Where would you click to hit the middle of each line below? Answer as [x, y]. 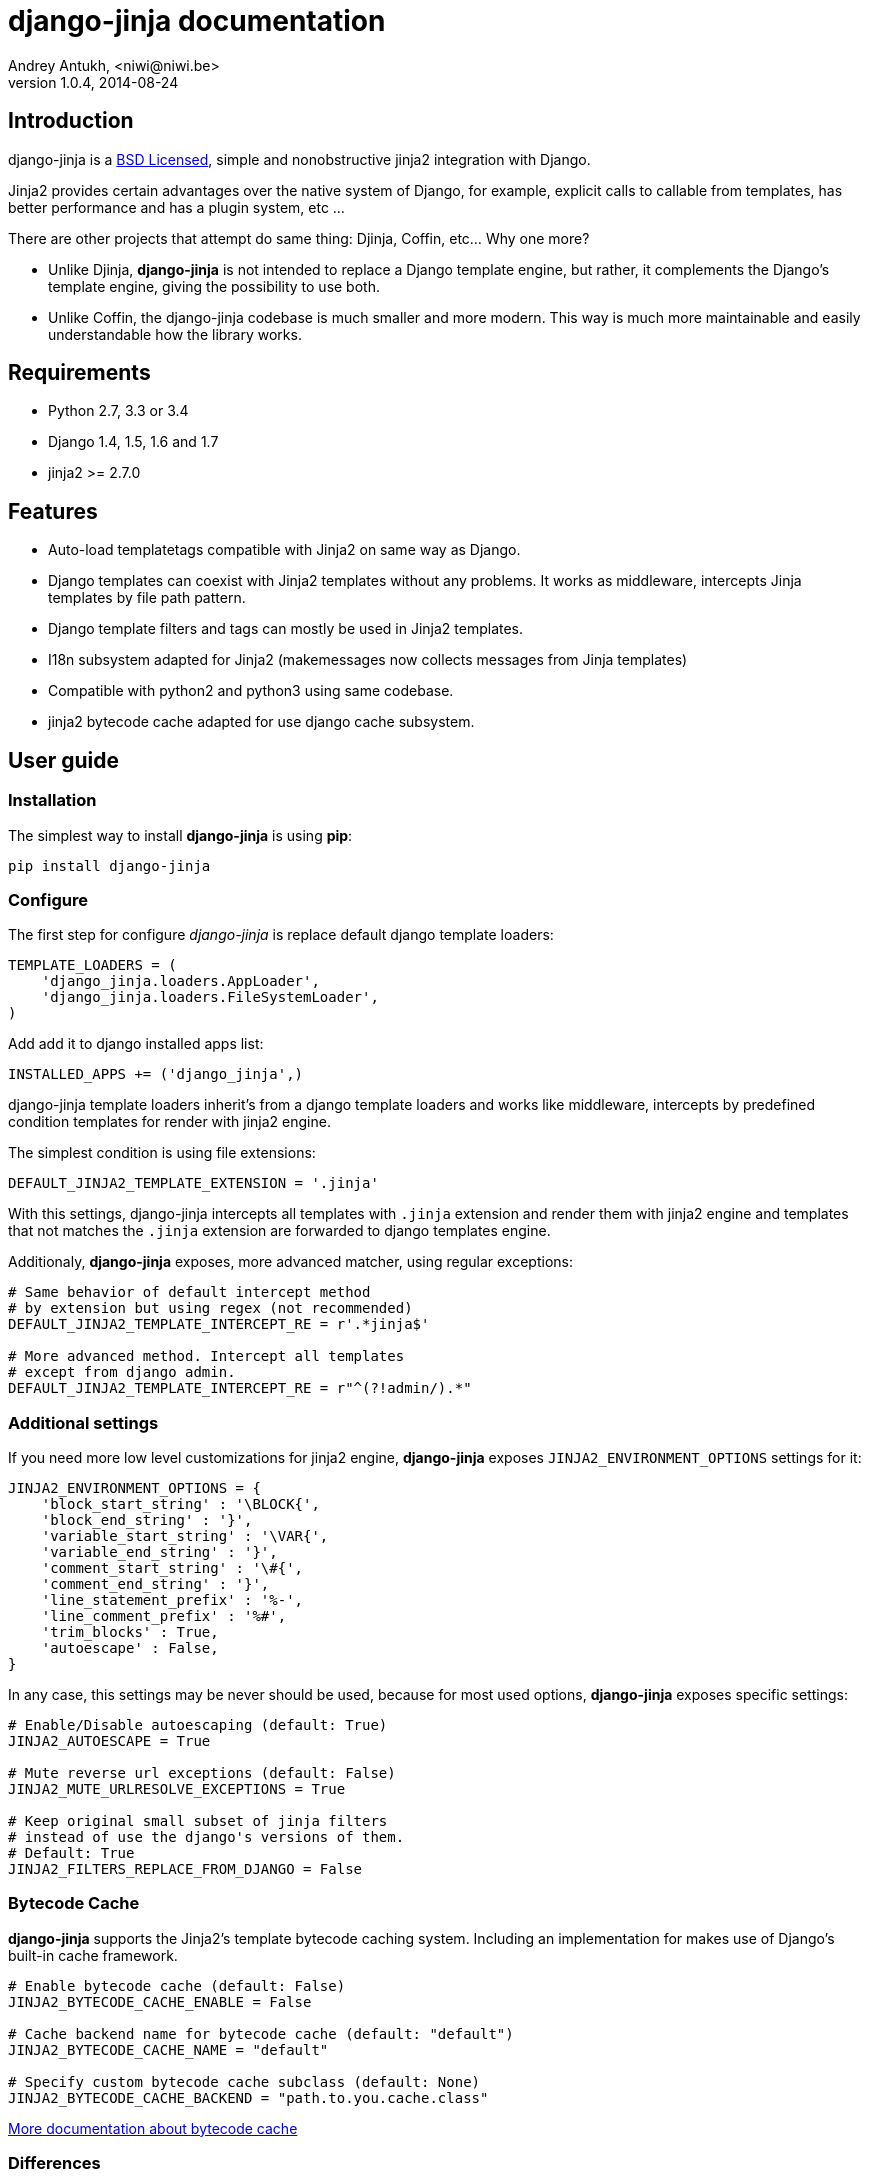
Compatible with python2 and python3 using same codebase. [251, 691]
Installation [52, 800]
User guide [63, 760]
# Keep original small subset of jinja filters [198, 1821]
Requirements [79, 373]
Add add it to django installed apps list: [136, 1044]
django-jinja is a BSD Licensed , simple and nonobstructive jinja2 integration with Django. [299, 159]
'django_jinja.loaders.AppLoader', [180, 981]
